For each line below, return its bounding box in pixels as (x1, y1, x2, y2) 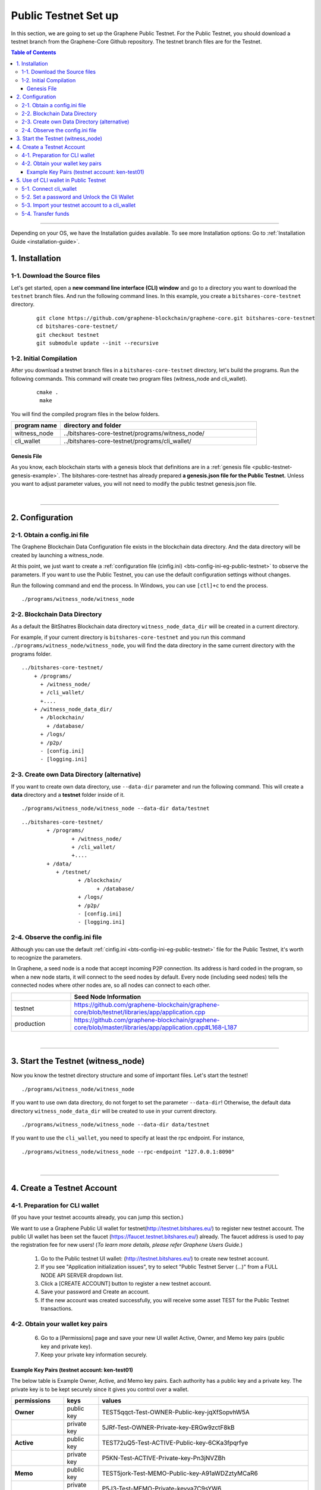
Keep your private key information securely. (40, 1351, 148, 1358)
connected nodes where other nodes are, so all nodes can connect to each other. (11, 982, 211, 989)
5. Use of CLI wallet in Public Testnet (16, 176, 106, 184)
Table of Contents (11, 49, 56, 56)
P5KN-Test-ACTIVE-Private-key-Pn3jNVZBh (102, 1454, 226, 1463)
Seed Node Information (74, 992, 141, 1001)
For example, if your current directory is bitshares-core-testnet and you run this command (11, 634, 246, 641)
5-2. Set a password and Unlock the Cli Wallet (21, 193, 134, 200)
